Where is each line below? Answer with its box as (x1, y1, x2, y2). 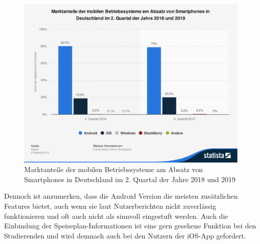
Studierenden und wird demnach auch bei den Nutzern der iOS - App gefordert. (4, 230, 246, 240)
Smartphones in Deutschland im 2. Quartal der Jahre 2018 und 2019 (24, 174, 235, 184)
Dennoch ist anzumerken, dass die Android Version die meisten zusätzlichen (4, 191, 238, 201)
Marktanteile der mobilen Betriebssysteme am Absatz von (24, 164, 203, 175)
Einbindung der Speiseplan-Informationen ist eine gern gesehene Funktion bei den (4, 220, 256, 231)
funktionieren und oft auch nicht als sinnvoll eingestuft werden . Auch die (4, 210, 228, 221)
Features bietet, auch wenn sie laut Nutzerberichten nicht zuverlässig (4, 201, 216, 211)
